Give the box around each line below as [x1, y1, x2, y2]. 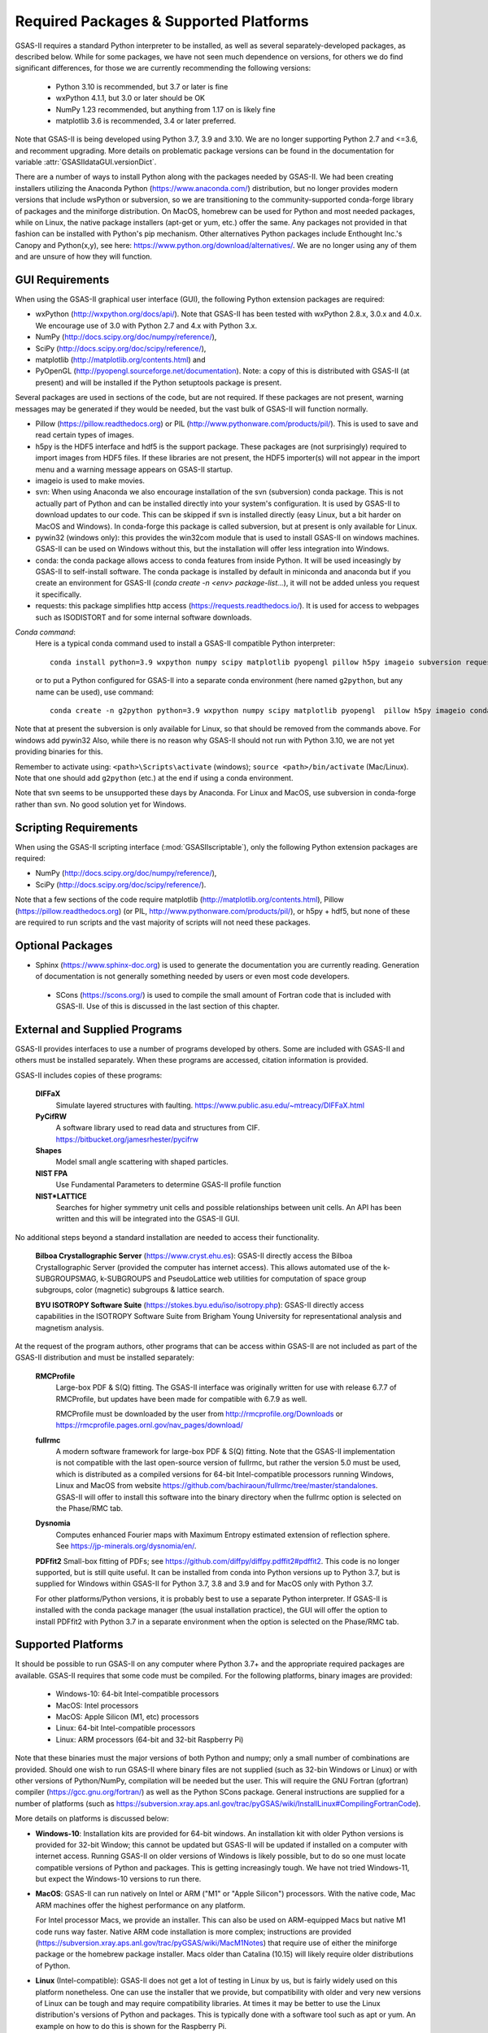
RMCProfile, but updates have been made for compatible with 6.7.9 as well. [55, 1394, 307, 1404]
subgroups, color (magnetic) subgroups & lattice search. [35, 1285, 225, 1295]
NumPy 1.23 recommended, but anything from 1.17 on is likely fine [55, 104, 276, 114]
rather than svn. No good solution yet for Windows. [15, 799, 187, 809]
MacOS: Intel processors [55, 1700, 139, 1710]
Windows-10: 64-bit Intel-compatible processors [55, 1689, 220, 1699]
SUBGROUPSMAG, [35, 1273, 99, 1283]
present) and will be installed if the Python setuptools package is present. [35, 377, 282, 387]
